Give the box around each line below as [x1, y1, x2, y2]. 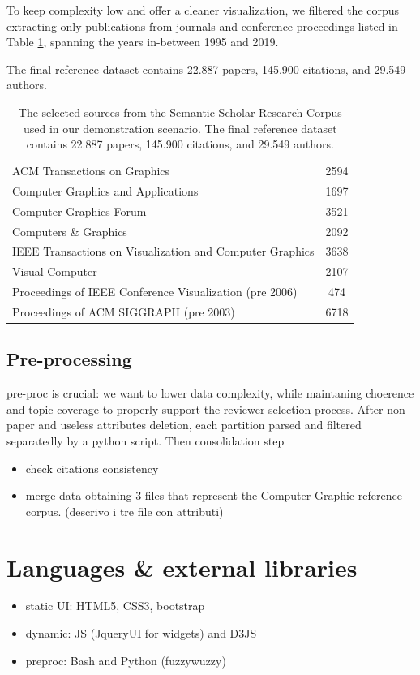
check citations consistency [25, 459, 159, 476]
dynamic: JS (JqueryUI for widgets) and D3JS [25, 625, 257, 642]
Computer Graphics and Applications [12, 182, 199, 199]
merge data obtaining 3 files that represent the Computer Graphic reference [25, 487, 402, 504]
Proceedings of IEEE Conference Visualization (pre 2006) [12, 283, 298, 300]
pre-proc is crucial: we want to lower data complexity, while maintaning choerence [6, 385, 414, 402]
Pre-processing [6, 346, 132, 372]
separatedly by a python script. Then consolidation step [6, 432, 285, 449]
